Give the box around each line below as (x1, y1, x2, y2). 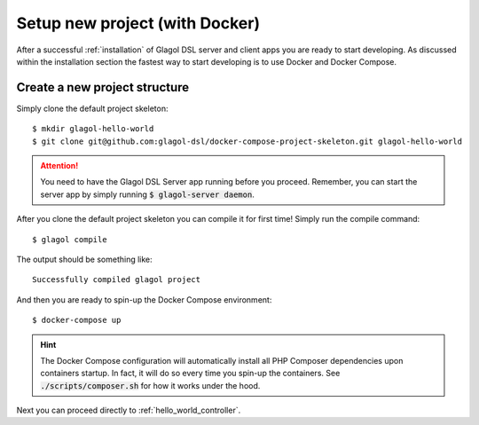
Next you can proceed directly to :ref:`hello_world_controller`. (16, 405, 241, 416)
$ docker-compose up (32, 315, 122, 326)
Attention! (40, 161, 79, 171)
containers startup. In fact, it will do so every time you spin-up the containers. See (40, 368, 341, 379)
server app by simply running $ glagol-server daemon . (40, 189, 255, 200)
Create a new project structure (16, 80, 190, 95)
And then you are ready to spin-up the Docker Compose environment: (16, 294, 272, 305)
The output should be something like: (16, 254, 153, 264)
